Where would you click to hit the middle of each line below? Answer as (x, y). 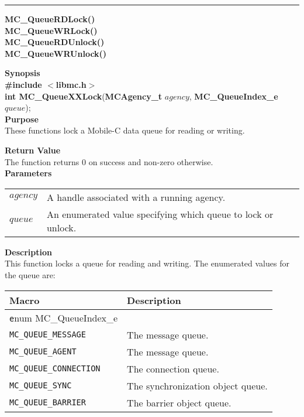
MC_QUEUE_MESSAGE (48, 334)
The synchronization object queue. (197, 385)
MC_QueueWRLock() (51, 30)
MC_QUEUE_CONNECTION (55, 368)
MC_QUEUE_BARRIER (48, 402)
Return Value (33, 150)
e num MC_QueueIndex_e (64, 317)
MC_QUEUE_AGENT (43, 351)
